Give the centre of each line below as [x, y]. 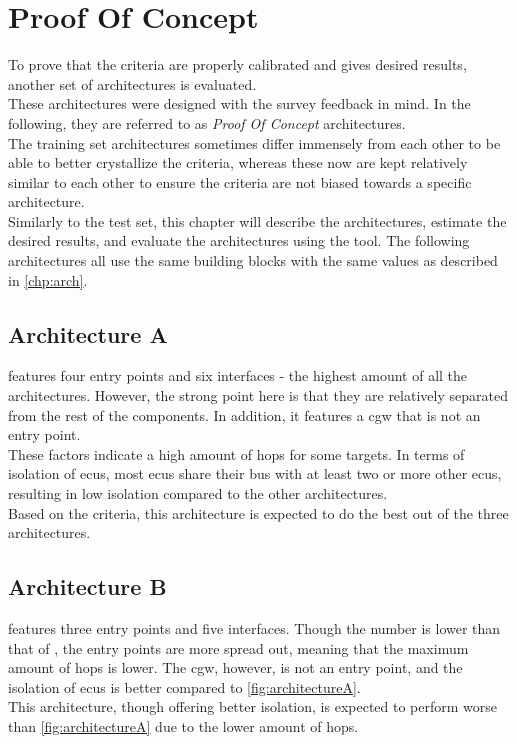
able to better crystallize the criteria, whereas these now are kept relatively [238, 162]
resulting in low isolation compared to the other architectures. [198, 493]
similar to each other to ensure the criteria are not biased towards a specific [240, 181]
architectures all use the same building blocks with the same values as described [253, 260]
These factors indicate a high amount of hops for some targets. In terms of [236, 453]
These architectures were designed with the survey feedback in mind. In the [239, 103]
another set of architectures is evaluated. [132, 83]
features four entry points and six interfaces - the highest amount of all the [238, 375]
